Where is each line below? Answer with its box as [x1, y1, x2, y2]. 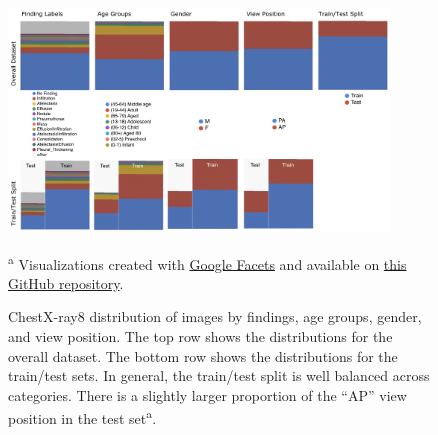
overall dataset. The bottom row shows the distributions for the [8, 345, 398, 366]
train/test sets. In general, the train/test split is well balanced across [8, 365, 430, 386]
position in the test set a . [8, 405, 157, 429]
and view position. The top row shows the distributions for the [8, 325, 393, 346]
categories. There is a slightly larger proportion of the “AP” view [8, 384, 407, 405]
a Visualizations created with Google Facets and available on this [8, 250, 407, 274]
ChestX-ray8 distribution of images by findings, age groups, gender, [8, 306, 422, 327]
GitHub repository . [8, 272, 124, 293]
